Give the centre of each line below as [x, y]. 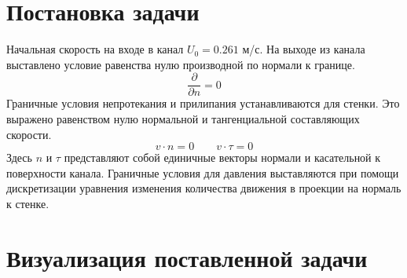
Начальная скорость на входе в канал [95, 49]
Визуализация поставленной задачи [187, 257]
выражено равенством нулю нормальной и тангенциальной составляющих [183, 118]
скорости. [29, 134]
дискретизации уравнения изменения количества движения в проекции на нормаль [204, 188]
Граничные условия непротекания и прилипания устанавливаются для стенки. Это [203, 103]
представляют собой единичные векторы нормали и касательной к [222, 157]
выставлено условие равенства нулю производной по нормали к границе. [181, 64]
